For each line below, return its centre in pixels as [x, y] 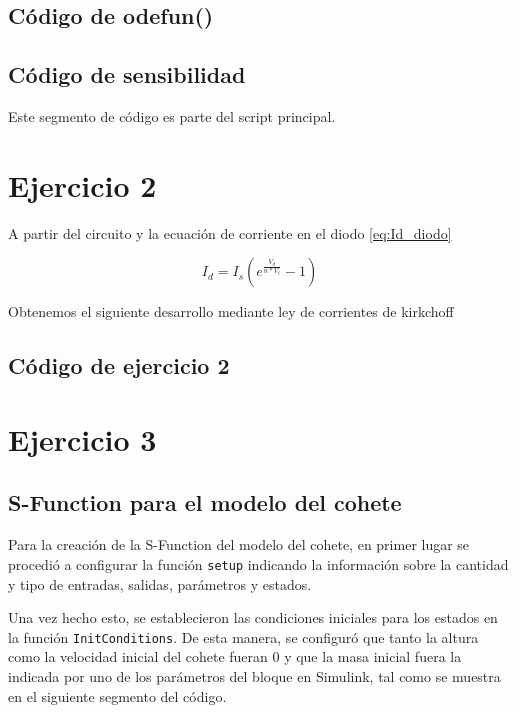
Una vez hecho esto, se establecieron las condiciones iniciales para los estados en [253, 617]
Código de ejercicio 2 [119, 365]
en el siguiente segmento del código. [117, 695]
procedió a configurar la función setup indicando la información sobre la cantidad [258, 563]
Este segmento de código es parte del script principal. [172, 115]
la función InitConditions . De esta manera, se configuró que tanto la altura [243, 636]
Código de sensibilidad [127, 74]
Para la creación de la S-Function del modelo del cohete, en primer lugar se [239, 544]
